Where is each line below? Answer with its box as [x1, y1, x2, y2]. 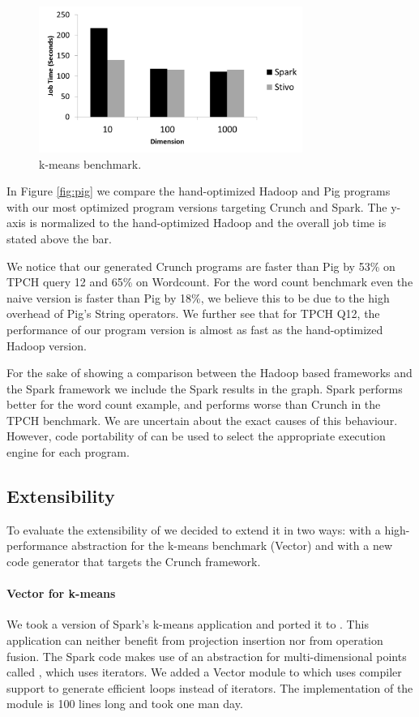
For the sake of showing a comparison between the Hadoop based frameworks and [6, 364, 413, 381]
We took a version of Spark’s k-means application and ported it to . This [6, 616, 369, 633]
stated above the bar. [6, 230, 113, 247]
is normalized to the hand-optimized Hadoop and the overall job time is [29, 214, 387, 231]
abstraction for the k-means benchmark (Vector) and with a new [71, 537, 392, 554]
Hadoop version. [6, 337, 87, 354]
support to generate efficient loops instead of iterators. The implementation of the [6, 679, 413, 696]
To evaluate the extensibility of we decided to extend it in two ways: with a [6, 521, 381, 538]
